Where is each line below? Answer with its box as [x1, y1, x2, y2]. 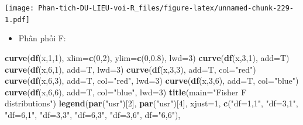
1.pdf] [5, 15, 30, 24]
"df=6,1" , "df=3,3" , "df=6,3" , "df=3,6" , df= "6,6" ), [5, 108, 181, 120]
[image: [5, 4, 35, 12]
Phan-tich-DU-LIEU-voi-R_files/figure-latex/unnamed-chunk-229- [38, 4, 294, 12]
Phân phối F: [18, 32, 66, 44]
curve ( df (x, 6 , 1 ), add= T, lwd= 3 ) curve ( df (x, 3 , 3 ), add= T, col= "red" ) [5, 63, 256, 75]
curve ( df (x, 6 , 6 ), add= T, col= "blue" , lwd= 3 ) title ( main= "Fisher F [5, 85, 247, 98]
